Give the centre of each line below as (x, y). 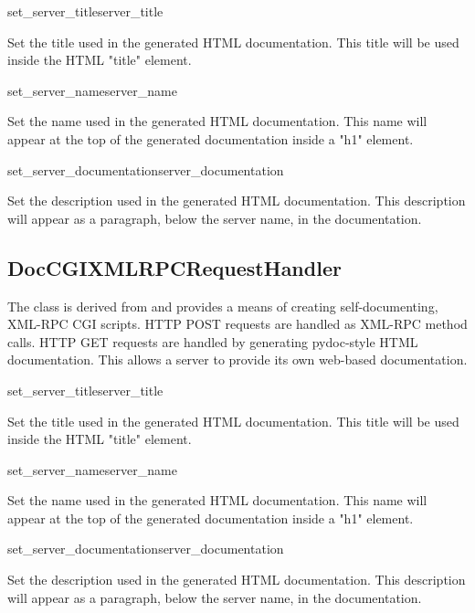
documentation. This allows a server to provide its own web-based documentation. (237, 359)
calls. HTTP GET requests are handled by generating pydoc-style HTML (213, 341)
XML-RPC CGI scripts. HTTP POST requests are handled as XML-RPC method (237, 324)
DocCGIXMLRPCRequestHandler (174, 267)
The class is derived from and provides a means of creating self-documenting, (223, 306)
